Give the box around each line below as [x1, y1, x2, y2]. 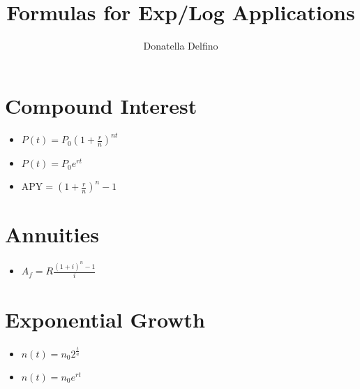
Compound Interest [5, 91, 197, 119]
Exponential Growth [5, 304, 205, 333]
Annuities [5, 220, 99, 249]
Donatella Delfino [143, 38, 218, 53]
